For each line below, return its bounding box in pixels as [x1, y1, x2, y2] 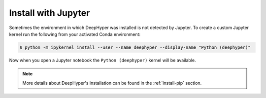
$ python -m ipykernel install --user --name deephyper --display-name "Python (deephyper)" [19, 44, 251, 50]
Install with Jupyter [9, 7, 90, 18]
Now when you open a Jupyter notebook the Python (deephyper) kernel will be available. [9, 57, 196, 63]
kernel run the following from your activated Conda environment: [9, 31, 140, 37]
